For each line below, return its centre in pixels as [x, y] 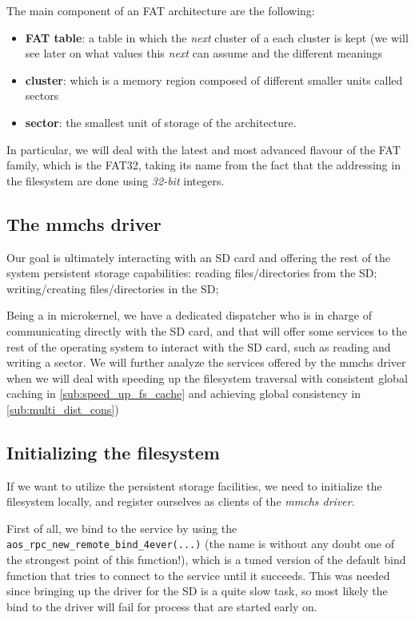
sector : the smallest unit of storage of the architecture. [161, 122]
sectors [42, 95]
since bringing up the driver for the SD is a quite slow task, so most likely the [197, 591]
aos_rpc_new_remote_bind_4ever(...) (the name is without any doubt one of [200, 544]
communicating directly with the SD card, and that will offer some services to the [207, 330]
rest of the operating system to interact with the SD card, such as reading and [199, 346]
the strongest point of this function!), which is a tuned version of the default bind [206, 560]
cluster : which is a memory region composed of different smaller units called [214, 79]
